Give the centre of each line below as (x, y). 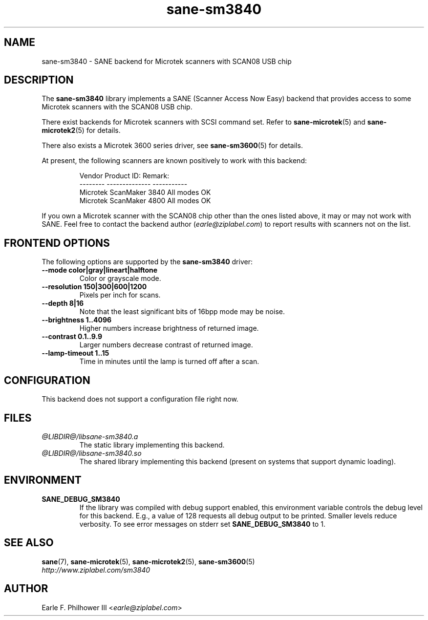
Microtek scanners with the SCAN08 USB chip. (117, 107)
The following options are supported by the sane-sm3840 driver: (147, 262)
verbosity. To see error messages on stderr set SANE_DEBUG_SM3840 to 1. (202, 524)
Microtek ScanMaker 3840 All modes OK (145, 192)
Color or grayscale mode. (120, 278)
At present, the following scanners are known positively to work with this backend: (174, 161)
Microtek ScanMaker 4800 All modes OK (145, 201)
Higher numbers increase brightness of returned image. (169, 328)
